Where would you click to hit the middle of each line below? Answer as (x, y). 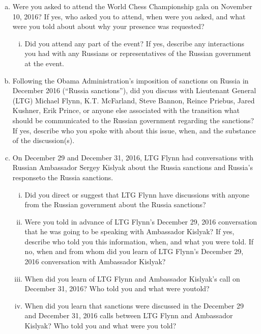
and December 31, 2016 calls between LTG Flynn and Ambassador (129, 315)
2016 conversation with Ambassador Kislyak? (95, 261)
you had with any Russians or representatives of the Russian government (138, 53)
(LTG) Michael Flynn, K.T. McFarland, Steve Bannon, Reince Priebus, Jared (134, 100)
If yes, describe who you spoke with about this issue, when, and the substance (134, 130)
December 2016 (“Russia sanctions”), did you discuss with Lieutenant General (134, 90)
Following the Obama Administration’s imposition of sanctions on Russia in (130, 80)
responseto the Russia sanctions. (63, 177)
